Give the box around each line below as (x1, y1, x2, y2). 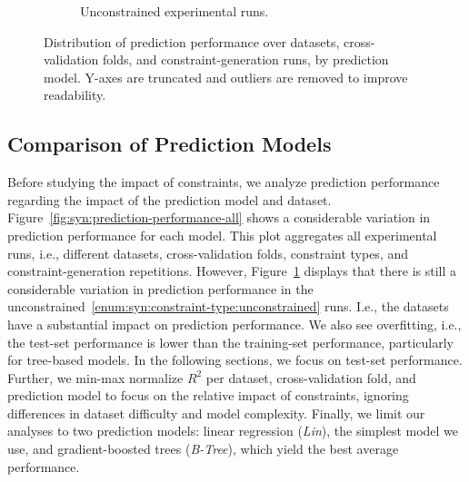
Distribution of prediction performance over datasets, (44, 32, 340, 51)
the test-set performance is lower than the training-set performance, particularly (7, 332, 454, 351)
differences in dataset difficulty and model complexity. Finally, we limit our (7, 403, 425, 422)
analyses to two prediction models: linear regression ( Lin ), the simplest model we (7, 421, 459, 440)
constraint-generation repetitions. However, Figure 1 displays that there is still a (7, 261, 457, 280)
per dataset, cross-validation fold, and (205, 368, 416, 387)
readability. (44, 85, 106, 104)
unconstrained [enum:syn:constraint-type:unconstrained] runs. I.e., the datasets (7, 297, 449, 316)
